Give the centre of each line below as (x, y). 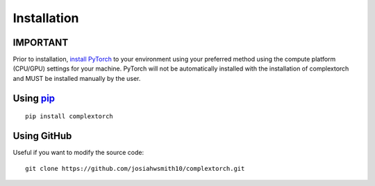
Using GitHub (42, 136)
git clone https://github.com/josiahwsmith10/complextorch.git (135, 168)
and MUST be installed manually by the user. (77, 78)
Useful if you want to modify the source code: (78, 153)
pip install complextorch (69, 117)
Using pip (34, 98)
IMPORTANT (41, 43)
